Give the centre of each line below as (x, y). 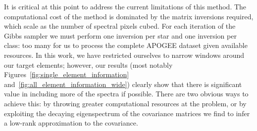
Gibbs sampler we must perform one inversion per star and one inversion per (120, 35)
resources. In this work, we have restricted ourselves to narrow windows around (124, 55)
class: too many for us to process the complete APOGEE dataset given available (126, 45)
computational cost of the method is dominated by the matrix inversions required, (129, 16)
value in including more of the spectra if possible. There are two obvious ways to (126, 94)
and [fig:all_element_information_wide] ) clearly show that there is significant (123, 84)
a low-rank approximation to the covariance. (71, 123)
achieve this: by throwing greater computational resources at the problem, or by (125, 103)
